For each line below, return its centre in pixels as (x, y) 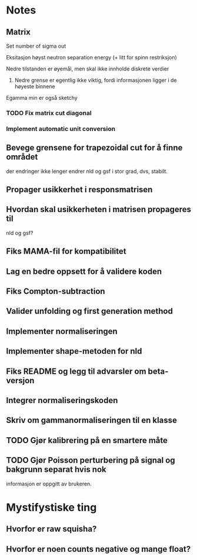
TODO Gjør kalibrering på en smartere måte (87, 440)
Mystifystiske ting (51, 507)
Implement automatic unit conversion (61, 129)
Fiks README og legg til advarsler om (76, 371)
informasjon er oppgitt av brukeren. (49, 484)
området (22, 157)
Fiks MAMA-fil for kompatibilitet (66, 251)
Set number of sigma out (36, 46)
